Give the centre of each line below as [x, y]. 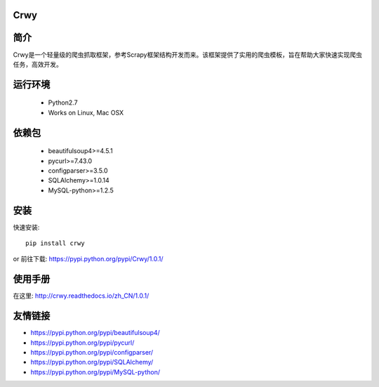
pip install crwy [55, 243]
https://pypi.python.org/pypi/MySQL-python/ [95, 372]
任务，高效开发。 [38, 64]
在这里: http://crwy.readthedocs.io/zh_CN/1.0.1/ [81, 296]
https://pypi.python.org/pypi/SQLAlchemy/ [92, 362]
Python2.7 [63, 103]
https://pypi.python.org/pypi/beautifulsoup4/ [95, 333]
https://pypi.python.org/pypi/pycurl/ [82, 342]
